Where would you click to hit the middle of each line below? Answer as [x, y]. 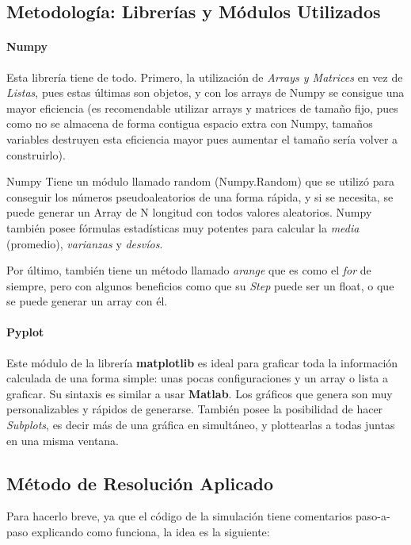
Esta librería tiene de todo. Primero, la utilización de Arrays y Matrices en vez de [205, 77]
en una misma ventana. [63, 440]
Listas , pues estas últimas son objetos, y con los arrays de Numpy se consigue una [205, 92]
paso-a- [373, 516]
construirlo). [36, 154]
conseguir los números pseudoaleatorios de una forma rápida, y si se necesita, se [200, 196]
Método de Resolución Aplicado [140, 483]
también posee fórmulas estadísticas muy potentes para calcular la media [183, 227]
